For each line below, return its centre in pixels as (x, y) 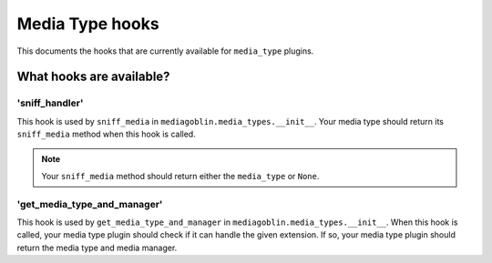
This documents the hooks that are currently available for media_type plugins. (165, 51)
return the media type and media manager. (97, 248)
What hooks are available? (93, 77)
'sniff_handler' (50, 103)
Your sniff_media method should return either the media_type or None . (180, 176)
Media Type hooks (88, 24)
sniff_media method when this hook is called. (106, 134)
